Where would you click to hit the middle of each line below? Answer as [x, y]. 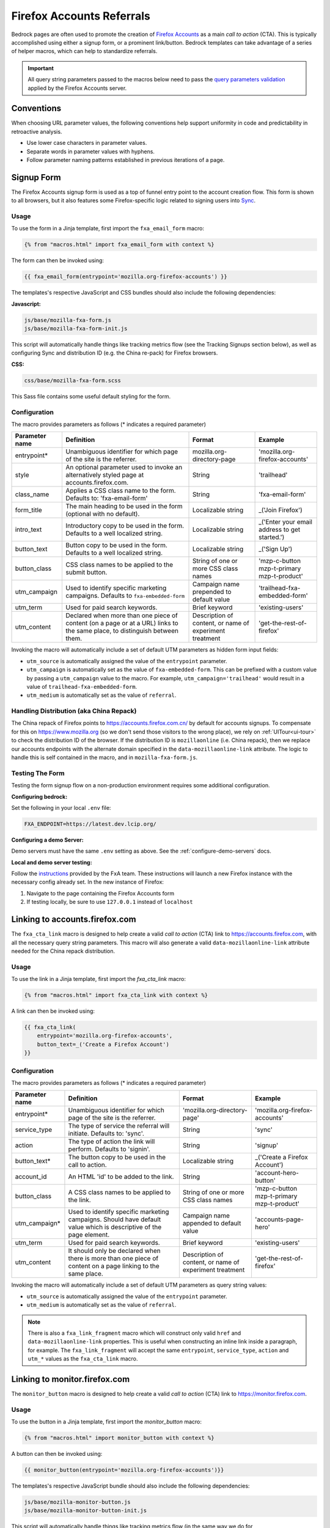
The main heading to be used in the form [124, 506]
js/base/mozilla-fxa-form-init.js [76, 329]
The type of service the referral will [119, 1126]
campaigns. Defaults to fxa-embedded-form [125, 596]
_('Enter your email [286, 522]
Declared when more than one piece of [122, 615]
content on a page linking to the [114, 1266]
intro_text [28, 530]
